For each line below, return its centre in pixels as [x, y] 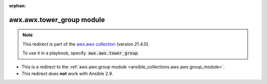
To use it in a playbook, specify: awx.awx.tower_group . [81, 53]
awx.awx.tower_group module [57, 20]
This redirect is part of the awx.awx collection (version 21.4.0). [86, 44]
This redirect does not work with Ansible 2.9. [67, 73]
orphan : [18, 6]
